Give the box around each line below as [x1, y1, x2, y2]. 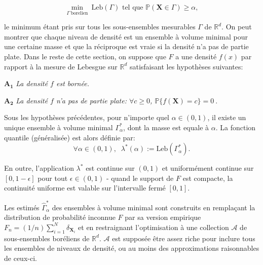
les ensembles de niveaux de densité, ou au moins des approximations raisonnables [4, 243, 259, 253]
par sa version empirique [125, 212, 201, 222]
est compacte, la [182, 172, 233, 183]
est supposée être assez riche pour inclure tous [112, 233, 255, 243]
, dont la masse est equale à [123, 122, 209, 132]
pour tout [37, 172, 68, 183]
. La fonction [215, 122, 256, 132]
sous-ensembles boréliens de [4, 233, 90, 243]
